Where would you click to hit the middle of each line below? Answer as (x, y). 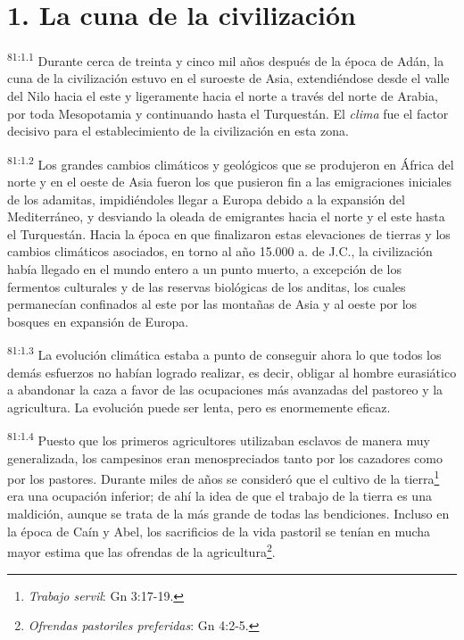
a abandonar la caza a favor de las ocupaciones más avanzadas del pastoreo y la (225, 390)
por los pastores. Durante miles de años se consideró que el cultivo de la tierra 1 (224, 477)
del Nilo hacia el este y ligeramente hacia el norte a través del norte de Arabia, (223, 95)
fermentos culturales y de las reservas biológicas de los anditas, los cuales (207, 286)
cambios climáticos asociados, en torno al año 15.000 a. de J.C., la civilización (220, 251)
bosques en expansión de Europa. (98, 321)
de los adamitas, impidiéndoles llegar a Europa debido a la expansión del (206, 199)
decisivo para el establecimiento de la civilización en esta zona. (178, 131)
